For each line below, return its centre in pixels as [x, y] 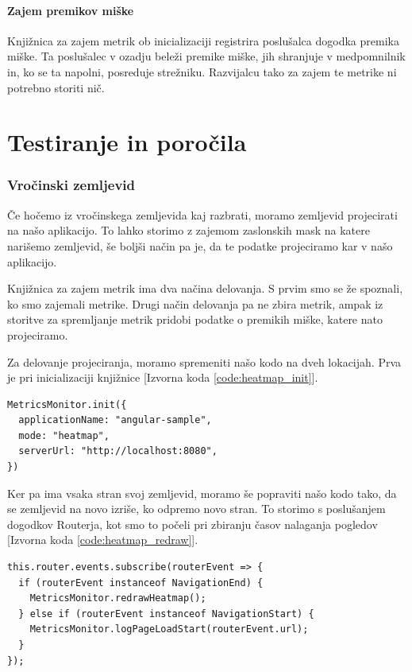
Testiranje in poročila [127, 142]
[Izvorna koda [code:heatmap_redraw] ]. [103, 540]
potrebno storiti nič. [56, 87]
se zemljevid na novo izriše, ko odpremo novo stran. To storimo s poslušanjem [196, 509]
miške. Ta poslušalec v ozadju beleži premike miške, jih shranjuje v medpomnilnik [206, 56]
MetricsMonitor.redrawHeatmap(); [118, 598]
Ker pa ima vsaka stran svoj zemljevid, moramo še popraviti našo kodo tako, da [202, 493]
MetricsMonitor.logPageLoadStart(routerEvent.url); [169, 629]
